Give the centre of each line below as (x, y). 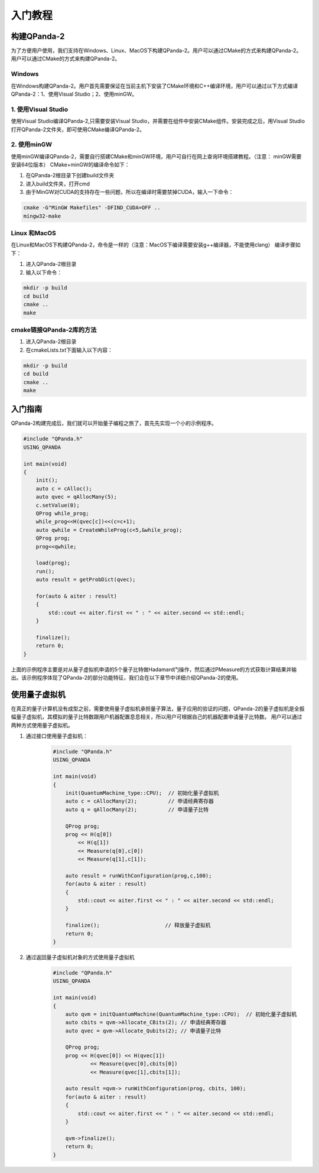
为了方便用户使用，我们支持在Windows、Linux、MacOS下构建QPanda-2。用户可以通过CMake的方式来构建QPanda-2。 (156, 51)
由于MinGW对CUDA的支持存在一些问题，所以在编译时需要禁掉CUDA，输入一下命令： (130, 192)
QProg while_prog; (62, 513)
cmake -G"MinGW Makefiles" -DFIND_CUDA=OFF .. (92, 208)
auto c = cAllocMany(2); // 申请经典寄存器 (139, 801)
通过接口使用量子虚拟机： (57, 736)
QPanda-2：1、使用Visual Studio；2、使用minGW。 (74, 94)
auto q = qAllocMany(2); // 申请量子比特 (137, 809)
